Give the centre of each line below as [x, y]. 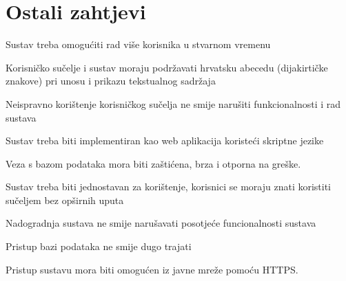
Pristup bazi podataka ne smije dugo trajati [99, 246]
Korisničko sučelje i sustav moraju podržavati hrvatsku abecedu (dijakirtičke [167, 67]
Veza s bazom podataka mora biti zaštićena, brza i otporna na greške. [153, 163]
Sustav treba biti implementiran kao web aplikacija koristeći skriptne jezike [165, 140]
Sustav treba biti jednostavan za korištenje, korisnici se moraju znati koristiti [169, 187]
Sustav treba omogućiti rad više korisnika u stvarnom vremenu [138, 44]
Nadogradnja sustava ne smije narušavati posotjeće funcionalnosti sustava [161, 223]
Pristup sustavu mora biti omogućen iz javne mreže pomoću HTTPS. [152, 269]
